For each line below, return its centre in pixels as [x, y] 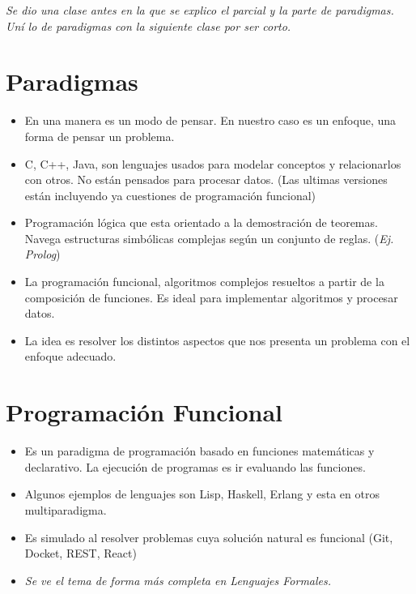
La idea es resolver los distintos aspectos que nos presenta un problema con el [217, 340]
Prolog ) [42, 254]
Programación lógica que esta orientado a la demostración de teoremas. [201, 222]
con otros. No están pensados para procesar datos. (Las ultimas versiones [206, 179]
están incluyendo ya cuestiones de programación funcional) [170, 195]
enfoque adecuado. [70, 356]
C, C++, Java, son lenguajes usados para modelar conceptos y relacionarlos [213, 163]
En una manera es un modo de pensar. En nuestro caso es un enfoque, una [210, 120]
